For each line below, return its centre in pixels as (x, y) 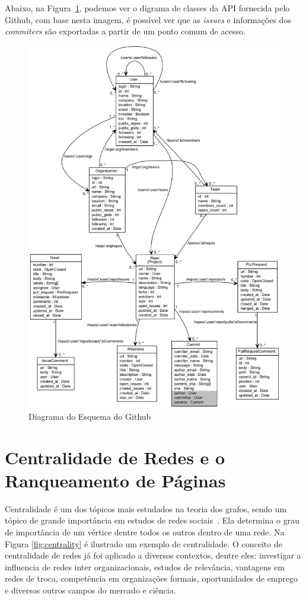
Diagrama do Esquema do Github (90, 416)
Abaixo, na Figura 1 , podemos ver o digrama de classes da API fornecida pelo (147, 8)
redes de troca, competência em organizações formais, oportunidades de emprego (152, 578)
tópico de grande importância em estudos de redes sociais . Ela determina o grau (152, 520)
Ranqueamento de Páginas (115, 480)
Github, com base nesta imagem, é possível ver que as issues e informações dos (148, 19)
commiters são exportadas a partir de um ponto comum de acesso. (125, 31)
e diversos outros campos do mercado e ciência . (90, 590)
